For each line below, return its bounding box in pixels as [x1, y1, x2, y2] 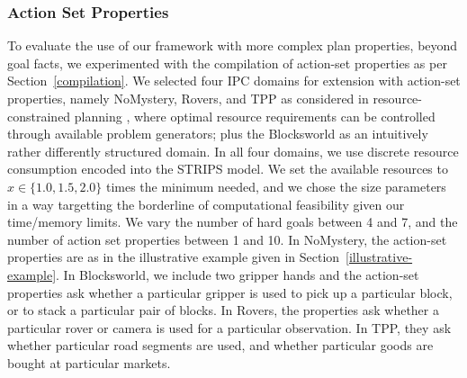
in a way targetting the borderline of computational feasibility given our [7, 194, 405, 213]
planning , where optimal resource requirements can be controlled [74, 106, 436, 125]
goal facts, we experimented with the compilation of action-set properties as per [7, 53, 447, 72]
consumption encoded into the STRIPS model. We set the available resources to [7, 159, 448, 178]
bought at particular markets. [7, 353, 171, 372]
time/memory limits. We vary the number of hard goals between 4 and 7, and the [7, 212, 458, 231]
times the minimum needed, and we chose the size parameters [105, 176, 446, 195]
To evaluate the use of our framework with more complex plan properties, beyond [7, 36, 458, 55]
